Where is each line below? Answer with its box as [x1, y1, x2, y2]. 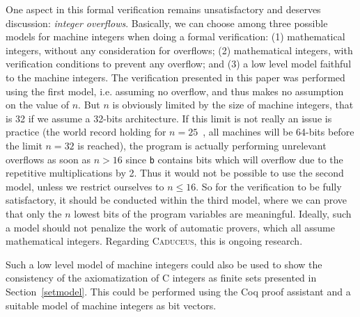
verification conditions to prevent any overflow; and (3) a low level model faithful [6, 56, 352, 71]
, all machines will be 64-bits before [203, 124, 354, 139]
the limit [6, 138, 42, 152]
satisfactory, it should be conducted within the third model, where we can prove [6, 193, 347, 207]
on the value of [6, 97, 69, 112]
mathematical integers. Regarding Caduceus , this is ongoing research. [6, 234, 303, 248]
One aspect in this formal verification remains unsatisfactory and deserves [6, 2, 321, 16]
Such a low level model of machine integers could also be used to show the [6, 257, 322, 271]
